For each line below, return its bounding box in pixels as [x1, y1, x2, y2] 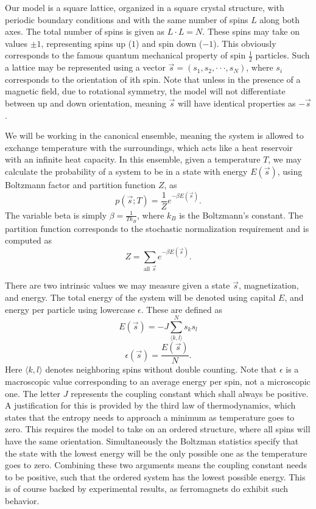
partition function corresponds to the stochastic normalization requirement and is [5, 222, 309, 234]
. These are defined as [141, 303, 222, 315]
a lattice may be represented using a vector [5, 61, 166, 74]
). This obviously [213, 37, 276, 49]
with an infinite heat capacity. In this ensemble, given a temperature [5, 153, 261, 166]
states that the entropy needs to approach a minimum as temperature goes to [5, 410, 295, 423]
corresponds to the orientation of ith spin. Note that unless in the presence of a [5, 72, 301, 85]
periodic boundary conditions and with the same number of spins [5, 13, 248, 26]
